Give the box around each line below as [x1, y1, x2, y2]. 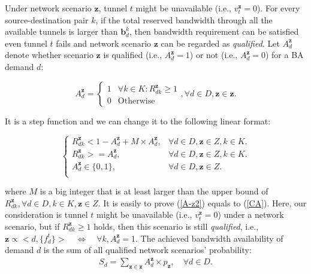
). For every [256, 2, 300, 14]
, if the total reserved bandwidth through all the [95, 13, 273, 26]
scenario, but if [5, 220, 60, 232]
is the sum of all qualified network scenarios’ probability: [43, 243, 252, 256]
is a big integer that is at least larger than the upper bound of [40, 185, 268, 197]
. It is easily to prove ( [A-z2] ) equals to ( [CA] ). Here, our [98, 196, 307, 209]
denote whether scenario [5, 48, 93, 61]
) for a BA [265, 48, 304, 61]
